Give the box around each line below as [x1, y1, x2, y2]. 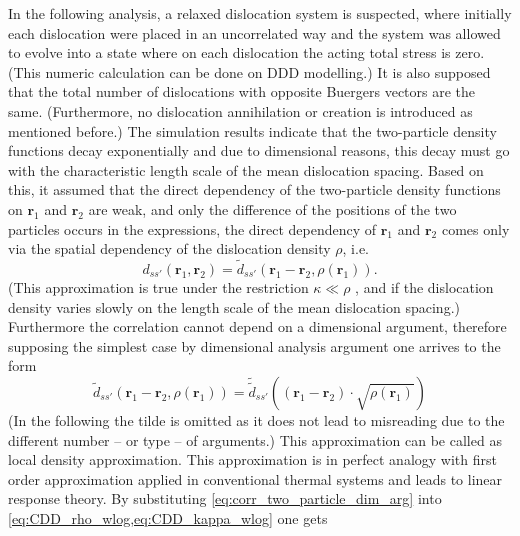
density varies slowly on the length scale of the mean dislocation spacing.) [8, 296, 460, 317]
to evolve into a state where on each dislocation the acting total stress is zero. [8, 42, 485, 63]
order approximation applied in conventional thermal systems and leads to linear [8, 468, 503, 489]
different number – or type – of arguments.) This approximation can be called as [8, 429, 502, 450]
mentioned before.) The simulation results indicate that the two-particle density [8, 120, 497, 141]
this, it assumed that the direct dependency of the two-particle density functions [8, 179, 501, 200]
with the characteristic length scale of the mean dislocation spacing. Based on [8, 159, 484, 180]
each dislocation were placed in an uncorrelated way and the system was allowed [8, 22, 501, 43]
